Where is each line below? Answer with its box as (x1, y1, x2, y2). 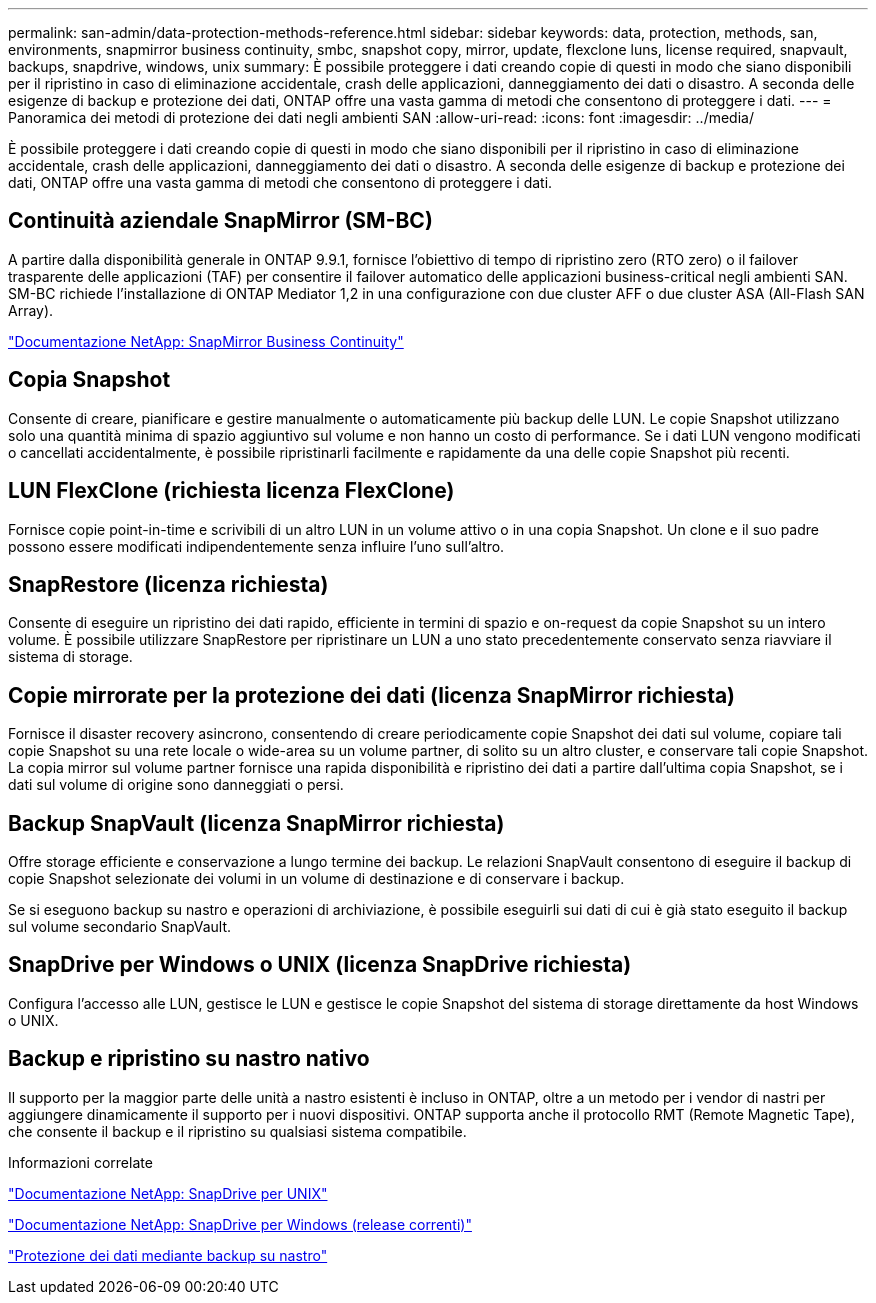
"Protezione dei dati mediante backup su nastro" (8, 1246, 328, 1264)
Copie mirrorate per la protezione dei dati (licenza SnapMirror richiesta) (8, 682, 736, 708)
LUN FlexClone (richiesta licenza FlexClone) (8, 478, 455, 504)
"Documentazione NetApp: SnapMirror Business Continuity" (8, 332, 404, 350)
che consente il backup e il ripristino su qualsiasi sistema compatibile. (8, 1122, 467, 1140)
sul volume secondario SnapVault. (8, 918, 232, 936)
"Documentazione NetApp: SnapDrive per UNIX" (8, 1184, 328, 1202)
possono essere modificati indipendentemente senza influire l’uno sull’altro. (8, 537, 505, 555)
